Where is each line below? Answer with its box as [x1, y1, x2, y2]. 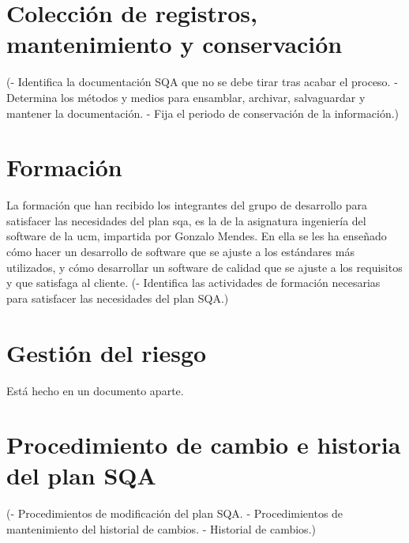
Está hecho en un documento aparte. [6, 382, 184, 398]
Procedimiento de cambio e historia [6, 428, 401, 461]
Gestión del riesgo [6, 336, 207, 368]
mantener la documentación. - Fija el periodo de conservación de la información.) [6, 104, 400, 121]
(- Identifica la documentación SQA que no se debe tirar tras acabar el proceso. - [6, 74, 398, 90]
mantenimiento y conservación [6, 28, 343, 60]
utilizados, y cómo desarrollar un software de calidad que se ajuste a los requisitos [6, 258, 403, 275]
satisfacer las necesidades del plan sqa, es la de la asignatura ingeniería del [6, 212, 366, 228]
